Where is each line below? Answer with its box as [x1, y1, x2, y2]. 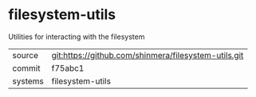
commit [12, 62, 41, 73]
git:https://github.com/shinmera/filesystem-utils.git [51, 49, 244, 60]
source [12, 49, 38, 60]
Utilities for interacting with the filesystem [8, 32, 145, 41]
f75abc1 [51, 62, 85, 73]
